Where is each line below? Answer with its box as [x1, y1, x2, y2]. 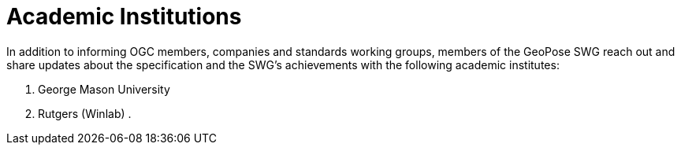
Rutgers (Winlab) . [38, 106, 132, 120]
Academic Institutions [6, 3, 242, 30]
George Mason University [38, 82, 170, 96]
